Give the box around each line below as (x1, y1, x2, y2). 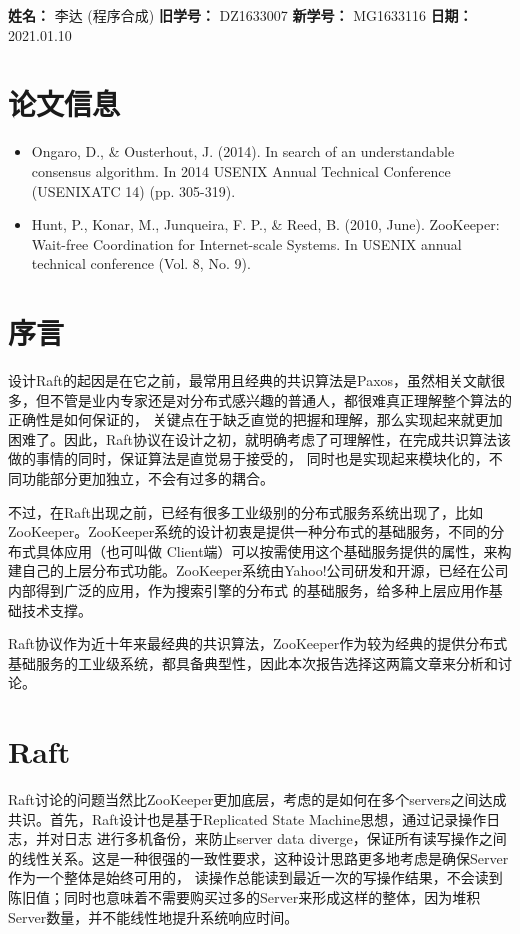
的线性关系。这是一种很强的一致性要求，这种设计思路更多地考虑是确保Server (8, 847, 509, 868)
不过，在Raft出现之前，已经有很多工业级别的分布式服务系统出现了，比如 (8, 501, 484, 522)
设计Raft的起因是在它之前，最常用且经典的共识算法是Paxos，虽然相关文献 (8, 370, 492, 390)
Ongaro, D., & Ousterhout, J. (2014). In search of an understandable (31, 141, 455, 162)
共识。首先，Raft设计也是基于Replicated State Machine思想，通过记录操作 (8, 808, 487, 829)
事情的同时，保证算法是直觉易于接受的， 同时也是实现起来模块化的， (35, 448, 489, 469)
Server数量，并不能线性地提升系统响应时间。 (8, 906, 299, 927)
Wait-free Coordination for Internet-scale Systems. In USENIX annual (31, 233, 462, 254)
